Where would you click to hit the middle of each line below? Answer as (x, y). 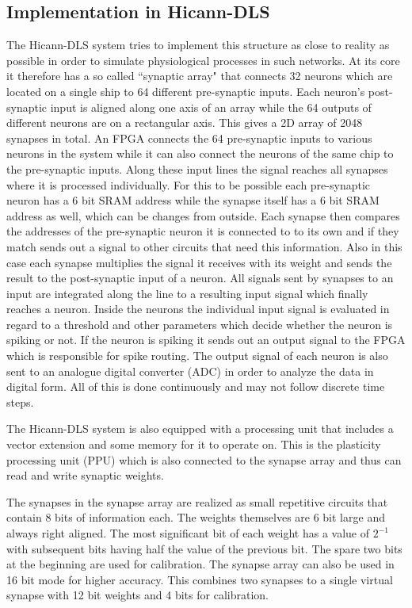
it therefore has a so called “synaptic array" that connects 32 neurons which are (200, 76)
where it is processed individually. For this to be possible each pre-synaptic (189, 184)
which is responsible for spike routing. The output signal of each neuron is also (197, 356)
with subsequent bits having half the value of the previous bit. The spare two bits (204, 548)
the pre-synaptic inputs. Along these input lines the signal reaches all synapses (197, 168)
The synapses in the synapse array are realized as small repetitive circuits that (197, 501)
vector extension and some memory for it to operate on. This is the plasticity (194, 444)
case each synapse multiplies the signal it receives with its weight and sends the (199, 262)
